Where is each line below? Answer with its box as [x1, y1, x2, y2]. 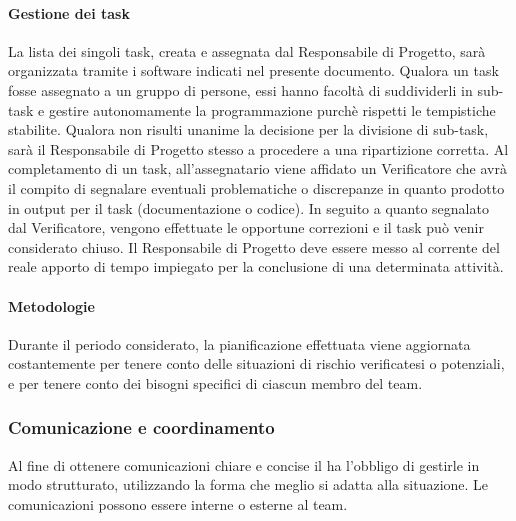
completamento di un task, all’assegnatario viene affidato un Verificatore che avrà [8, 158, 507, 179]
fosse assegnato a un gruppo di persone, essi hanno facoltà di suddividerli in [8, 79, 473, 100]
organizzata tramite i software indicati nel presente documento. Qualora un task [8, 60, 499, 81]
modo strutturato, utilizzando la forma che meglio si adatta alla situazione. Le [8, 474, 489, 495]
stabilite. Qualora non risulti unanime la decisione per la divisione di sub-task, [8, 119, 489, 140]
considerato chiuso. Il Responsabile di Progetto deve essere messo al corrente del [8, 236, 500, 257]
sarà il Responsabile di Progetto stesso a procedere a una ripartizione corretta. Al [8, 138, 509, 159]
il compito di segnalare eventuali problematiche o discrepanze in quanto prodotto [8, 177, 505, 198]
